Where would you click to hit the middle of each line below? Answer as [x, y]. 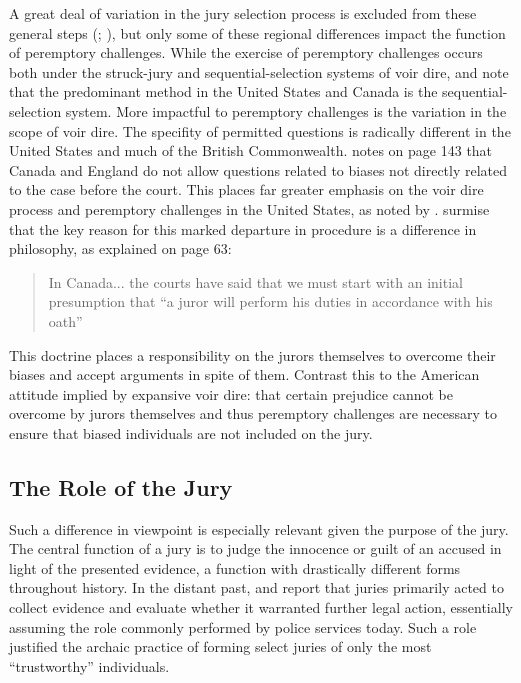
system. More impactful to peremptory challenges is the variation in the [286, 110]
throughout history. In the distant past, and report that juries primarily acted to [256, 587]
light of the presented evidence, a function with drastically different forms [235, 567]
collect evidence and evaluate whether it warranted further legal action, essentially [261, 607]
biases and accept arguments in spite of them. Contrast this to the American [244, 374]
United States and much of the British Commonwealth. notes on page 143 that [251, 150]
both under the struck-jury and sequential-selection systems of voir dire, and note [259, 71]
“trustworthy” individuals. [89, 665]
